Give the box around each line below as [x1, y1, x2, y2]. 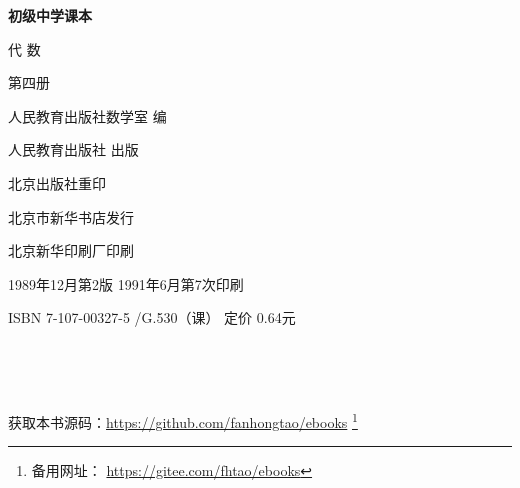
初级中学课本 [8, 5, 92, 25]
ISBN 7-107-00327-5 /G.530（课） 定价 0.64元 [8, 307, 296, 328]
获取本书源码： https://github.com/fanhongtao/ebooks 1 [8, 409, 358, 432]
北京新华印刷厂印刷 [8, 240, 134, 261]
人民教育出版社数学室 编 [8, 105, 167, 126]
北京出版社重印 [8, 172, 106, 193]
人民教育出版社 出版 [8, 139, 139, 160]
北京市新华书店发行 [8, 206, 134, 227]
